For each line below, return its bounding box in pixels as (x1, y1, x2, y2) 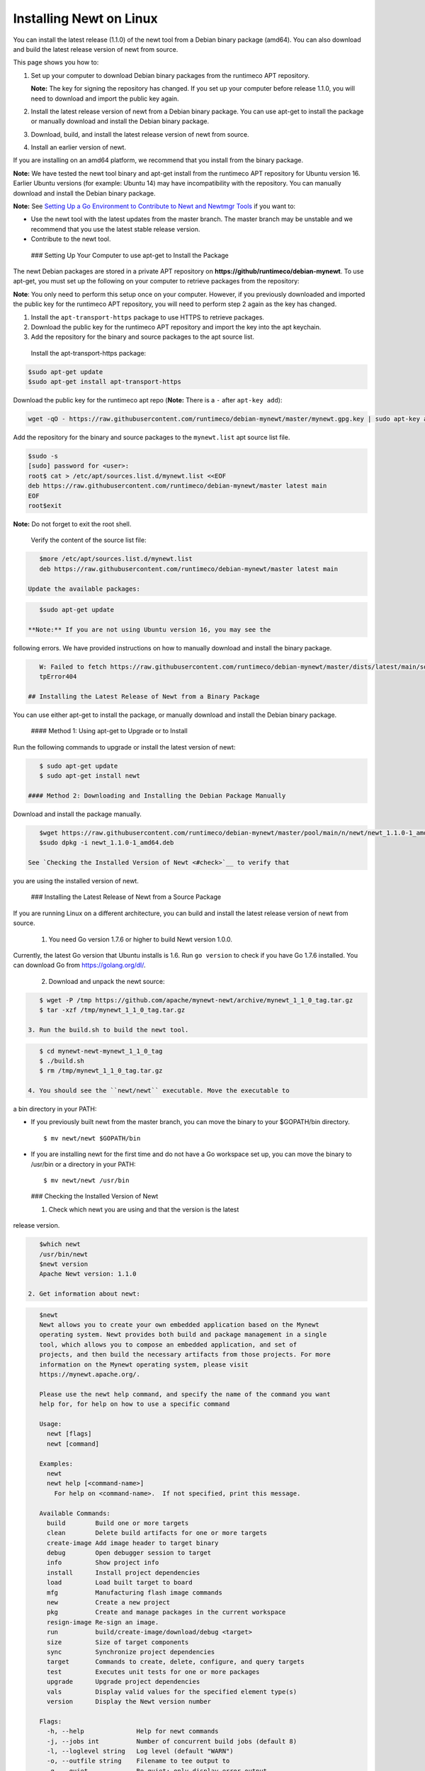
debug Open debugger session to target (46, 1549, 212, 1557)
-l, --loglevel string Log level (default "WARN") (46, 1747, 234, 1755)
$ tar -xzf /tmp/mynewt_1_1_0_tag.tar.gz (39, 1006, 186, 1014)
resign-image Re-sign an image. (46, 1618, 159, 1626)
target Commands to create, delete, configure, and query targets (46, 1658, 305, 1666)
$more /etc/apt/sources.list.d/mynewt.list (39, 555, 193, 563)
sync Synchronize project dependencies (46, 1648, 215, 1656)
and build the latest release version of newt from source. (13, 45, 178, 53)
